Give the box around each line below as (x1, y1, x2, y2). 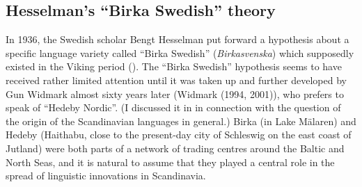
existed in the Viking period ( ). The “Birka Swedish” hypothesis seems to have (6, 59, 342, 74)
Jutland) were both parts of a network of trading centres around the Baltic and (6, 140, 345, 155)
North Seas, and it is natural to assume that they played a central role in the (6, 154, 335, 169)
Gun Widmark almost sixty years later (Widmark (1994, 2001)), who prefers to (6, 86, 344, 101)
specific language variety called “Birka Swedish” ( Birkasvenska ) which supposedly (6, 45, 354, 60)
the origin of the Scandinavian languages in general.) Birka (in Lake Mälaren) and (6, 113, 356, 128)
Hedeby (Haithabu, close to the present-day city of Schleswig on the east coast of (6, 127, 352, 142)
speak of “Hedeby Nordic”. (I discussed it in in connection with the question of (6, 100, 341, 115)
